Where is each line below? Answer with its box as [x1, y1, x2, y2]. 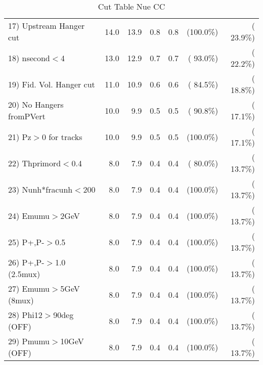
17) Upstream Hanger [8, 20, 85, 31]
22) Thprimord [8, 157, 61, 169]
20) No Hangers [8, 99, 64, 110]
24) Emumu [8, 209, 50, 221]
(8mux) [8, 294, 34, 306]
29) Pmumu [8, 335, 50, 347]
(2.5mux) [8, 268, 40, 280]
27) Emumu [8, 283, 50, 294]
